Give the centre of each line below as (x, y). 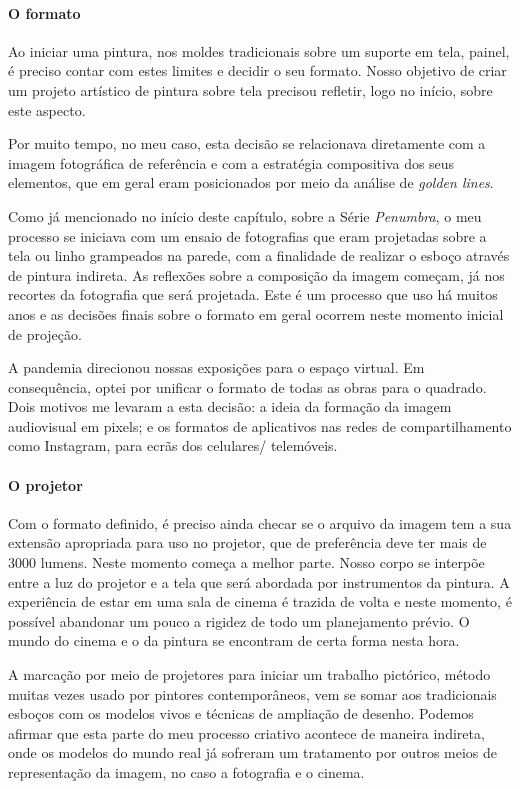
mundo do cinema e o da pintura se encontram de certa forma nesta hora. (234, 640)
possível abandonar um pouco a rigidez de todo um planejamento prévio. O (239, 620)
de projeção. (45, 333)
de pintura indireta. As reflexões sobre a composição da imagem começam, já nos (256, 274)
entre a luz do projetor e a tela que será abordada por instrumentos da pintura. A (259, 581)
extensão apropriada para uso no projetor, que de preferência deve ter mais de (247, 542)
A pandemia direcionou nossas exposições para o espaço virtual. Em (216, 367)
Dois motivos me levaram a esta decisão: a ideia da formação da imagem (230, 406)
